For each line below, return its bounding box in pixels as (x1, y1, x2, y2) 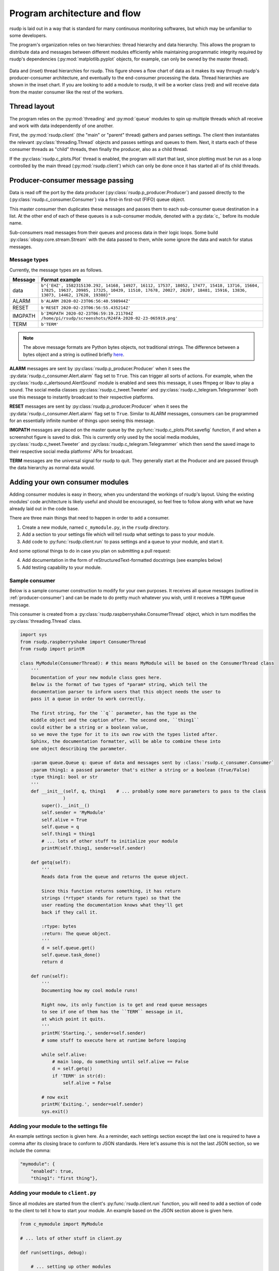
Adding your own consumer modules (9, 478, 129, 487)
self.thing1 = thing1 (41, 831, 95, 837)
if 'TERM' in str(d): (52, 1073, 106, 1079)
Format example (41, 276, 81, 283)
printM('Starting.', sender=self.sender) (41, 1030, 146, 1036)
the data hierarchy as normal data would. (9, 465, 95, 471)
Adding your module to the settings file (9, 1123, 108, 1130)
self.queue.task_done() (41, 952, 101, 958)
